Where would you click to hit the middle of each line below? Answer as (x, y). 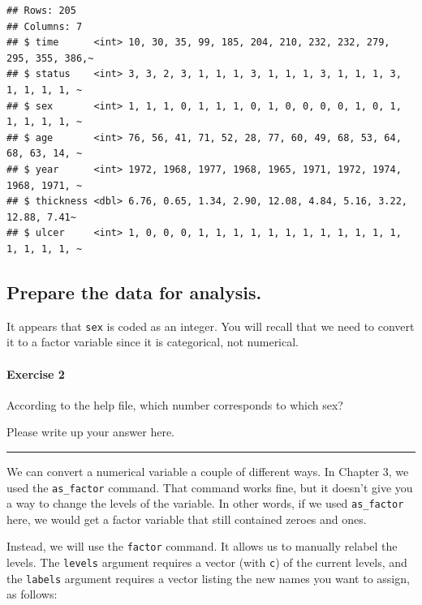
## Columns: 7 (45, 26)
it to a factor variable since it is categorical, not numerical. (153, 342)
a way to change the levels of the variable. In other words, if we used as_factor (205, 503)
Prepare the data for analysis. (134, 292)
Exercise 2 (36, 373)
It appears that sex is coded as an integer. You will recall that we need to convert (211, 326)
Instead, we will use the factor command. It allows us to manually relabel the (202, 546)
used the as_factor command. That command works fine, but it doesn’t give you (210, 487)
